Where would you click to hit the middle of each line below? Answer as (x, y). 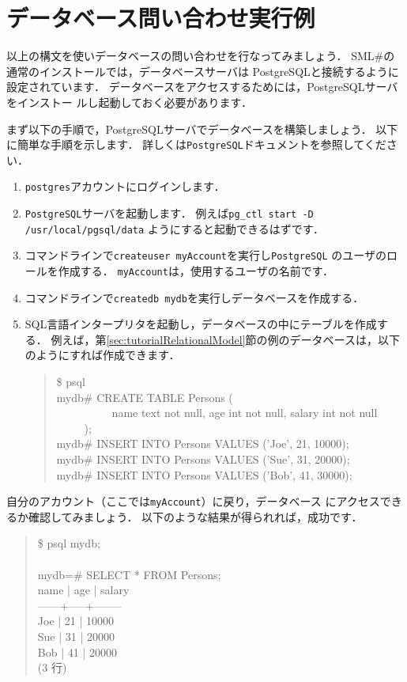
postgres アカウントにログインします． (125, 186)
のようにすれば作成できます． (102, 355)
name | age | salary (83, 590)
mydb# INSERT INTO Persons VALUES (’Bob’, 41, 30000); (204, 474)
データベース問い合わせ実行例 (161, 18)
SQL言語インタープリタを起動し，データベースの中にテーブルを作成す (206, 324)
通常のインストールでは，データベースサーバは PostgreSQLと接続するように (203, 71)
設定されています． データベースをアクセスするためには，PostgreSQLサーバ (202, 87)
